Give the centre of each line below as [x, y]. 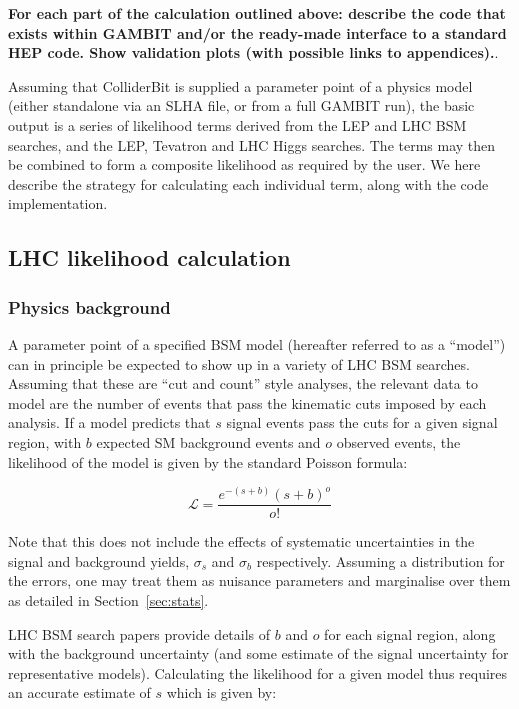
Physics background [89, 306]
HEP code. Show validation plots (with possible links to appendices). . [253, 52]
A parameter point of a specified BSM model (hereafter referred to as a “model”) [257, 343]
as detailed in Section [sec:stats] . [108, 599]
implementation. [58, 203]
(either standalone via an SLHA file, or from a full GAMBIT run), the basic [241, 105]
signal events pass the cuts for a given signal [362, 422]
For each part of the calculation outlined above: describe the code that [257, 13]
